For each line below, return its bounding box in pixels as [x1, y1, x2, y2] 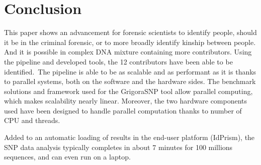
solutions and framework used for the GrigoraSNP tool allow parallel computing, [4, 85, 253, 96]
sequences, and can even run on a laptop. [4, 151, 131, 162]
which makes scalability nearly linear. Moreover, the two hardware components [4, 95, 247, 106]
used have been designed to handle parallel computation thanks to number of [4, 105, 242, 115]
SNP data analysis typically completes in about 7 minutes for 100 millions [4, 141, 233, 152]
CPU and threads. [4, 115, 60, 125]
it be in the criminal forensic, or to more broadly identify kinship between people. [4, 36, 256, 47]
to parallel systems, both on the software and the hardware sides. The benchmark [4, 76, 256, 86]
